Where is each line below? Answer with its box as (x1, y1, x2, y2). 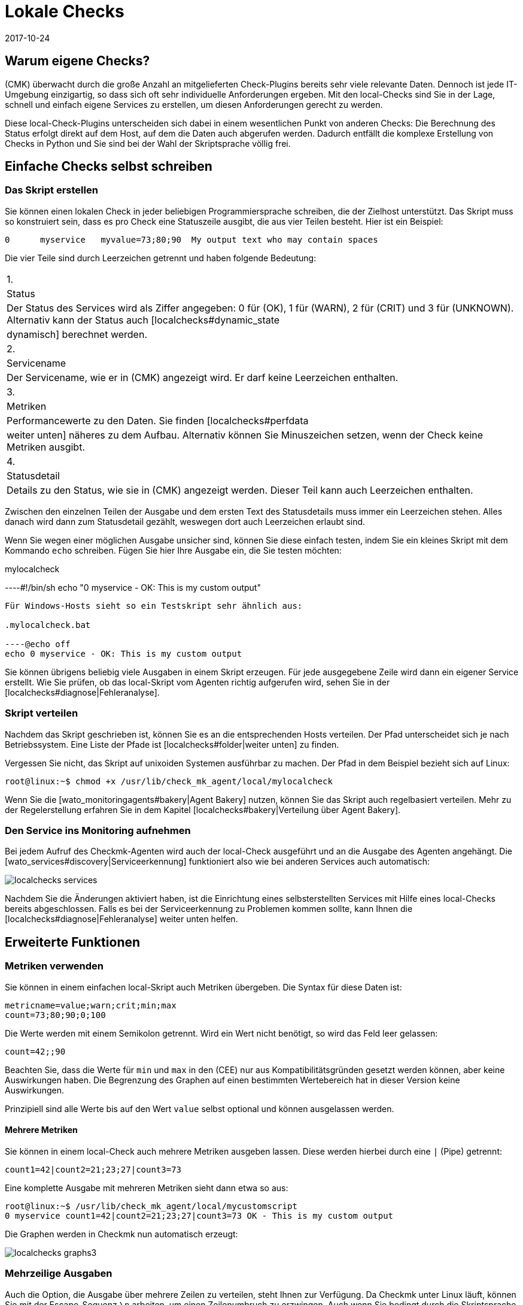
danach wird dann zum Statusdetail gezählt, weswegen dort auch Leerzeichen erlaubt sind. (5, 516, 366, 527)
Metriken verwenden (5, 960, 104, 972)
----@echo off (5, 639, 71, 649)
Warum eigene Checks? (5, 53, 150, 69)
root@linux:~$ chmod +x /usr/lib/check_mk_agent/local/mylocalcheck (5, 776, 333, 786)
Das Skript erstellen (5, 184, 98, 197)
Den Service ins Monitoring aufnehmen (5, 824, 191, 836)
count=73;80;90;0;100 (5, 1010, 106, 1020)
